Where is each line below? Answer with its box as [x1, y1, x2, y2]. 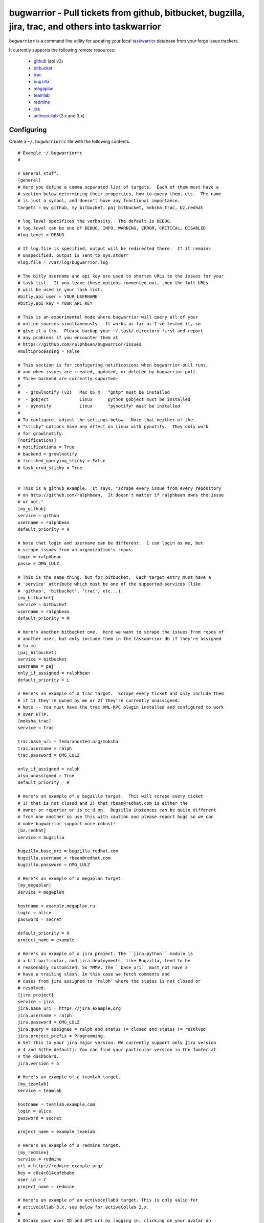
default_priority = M [18, 615, 69, 621]
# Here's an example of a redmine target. [18, 1143, 121, 1148]
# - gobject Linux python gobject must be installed [18, 396, 191, 402]
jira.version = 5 [18, 1061, 59, 1066]
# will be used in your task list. [18, 287, 103, 293]
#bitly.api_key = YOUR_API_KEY [18, 301, 93, 306]
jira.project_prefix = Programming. [18, 1033, 106, 1039]
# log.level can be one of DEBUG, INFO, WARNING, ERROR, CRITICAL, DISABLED [18, 225, 206, 231]
